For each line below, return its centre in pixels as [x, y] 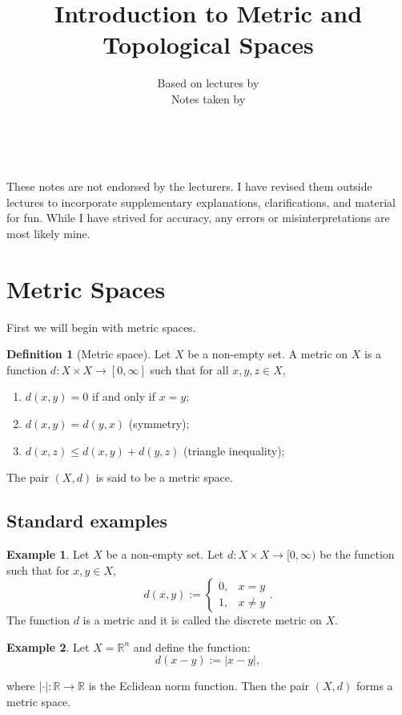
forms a [374, 686]
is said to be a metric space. [164, 477]
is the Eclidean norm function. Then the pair [199, 686]
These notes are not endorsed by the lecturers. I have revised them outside [189, 186]
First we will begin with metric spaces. [101, 327]
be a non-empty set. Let [165, 553]
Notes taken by [208, 98]
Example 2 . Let [48, 646]
